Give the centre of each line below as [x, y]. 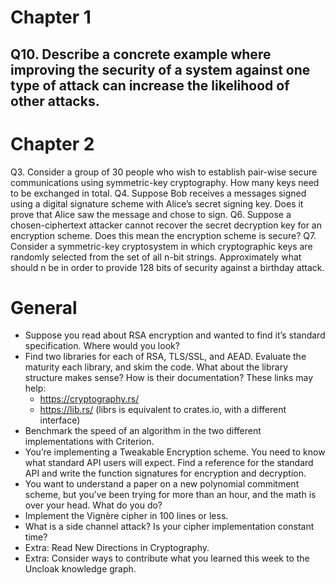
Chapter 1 [51, 17]
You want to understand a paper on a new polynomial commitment [162, 484]
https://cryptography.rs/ [89, 399]
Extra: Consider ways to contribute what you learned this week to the [167, 558]
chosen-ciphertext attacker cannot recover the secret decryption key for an [166, 225]
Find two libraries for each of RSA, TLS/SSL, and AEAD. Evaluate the [165, 357]
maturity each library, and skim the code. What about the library [156, 367]
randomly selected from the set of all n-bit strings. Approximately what [156, 257]
